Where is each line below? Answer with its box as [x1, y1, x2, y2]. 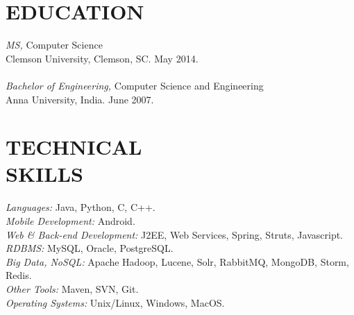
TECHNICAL [6, 133, 142, 161]
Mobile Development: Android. [6, 214, 135, 228]
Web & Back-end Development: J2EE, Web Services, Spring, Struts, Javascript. [6, 227, 344, 241]
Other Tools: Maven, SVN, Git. [6, 281, 139, 296]
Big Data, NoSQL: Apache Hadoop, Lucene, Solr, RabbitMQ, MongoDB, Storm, [6, 254, 349, 269]
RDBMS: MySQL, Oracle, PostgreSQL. [6, 241, 174, 255]
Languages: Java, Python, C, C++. [6, 200, 155, 214]
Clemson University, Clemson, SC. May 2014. [6, 51, 199, 65]
